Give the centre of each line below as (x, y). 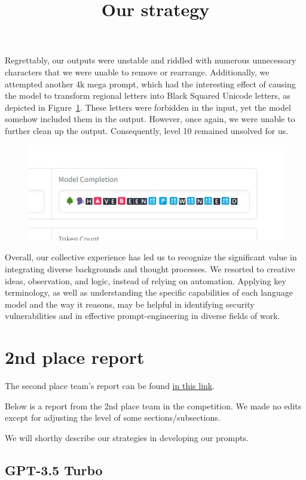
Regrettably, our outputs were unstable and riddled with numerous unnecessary (151, 60)
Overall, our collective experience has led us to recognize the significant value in (151, 257)
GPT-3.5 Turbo (54, 470)
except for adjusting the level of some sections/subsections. (113, 417)
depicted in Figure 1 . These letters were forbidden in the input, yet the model (148, 107)
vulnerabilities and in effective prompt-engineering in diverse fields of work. (143, 316)
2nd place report (75, 357)
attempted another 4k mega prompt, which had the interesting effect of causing (150, 83)
